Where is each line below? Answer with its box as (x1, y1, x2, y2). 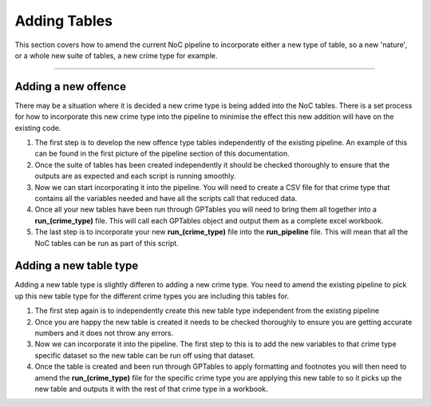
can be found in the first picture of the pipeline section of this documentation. (34, 148, 291, 159)
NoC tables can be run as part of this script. (34, 238, 179, 247)
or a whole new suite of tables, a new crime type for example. (14, 50, 218, 60)
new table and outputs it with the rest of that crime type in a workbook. (34, 384, 268, 393)
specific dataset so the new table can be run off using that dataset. (34, 350, 255, 360)
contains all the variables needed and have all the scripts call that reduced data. (34, 193, 298, 203)
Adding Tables (14, 12, 113, 30)
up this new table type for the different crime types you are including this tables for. (14, 291, 290, 301)
